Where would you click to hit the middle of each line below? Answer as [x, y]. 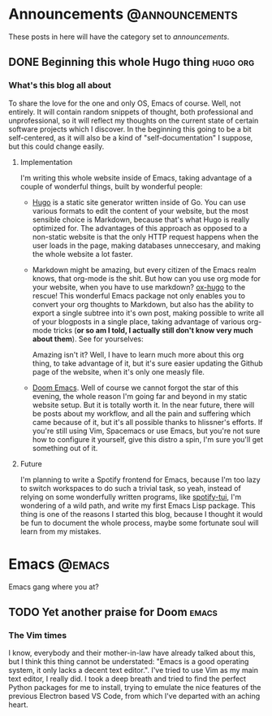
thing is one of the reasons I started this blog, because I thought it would [141, 514]
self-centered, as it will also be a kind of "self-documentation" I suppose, [131, 137]
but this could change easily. [56, 146]
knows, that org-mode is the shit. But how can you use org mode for [147, 278]
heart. [18, 705]
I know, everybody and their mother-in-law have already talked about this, [132, 653]
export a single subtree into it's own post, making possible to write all [148, 313]
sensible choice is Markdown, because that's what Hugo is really [141, 219]
